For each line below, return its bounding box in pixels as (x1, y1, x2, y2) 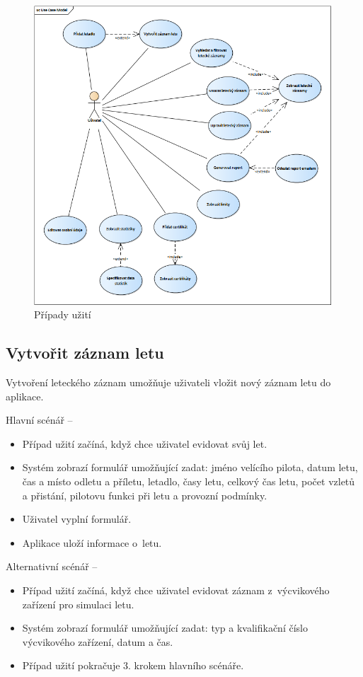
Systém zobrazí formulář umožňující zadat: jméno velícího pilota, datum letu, (22, 460, 358, 475)
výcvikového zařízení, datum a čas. (22, 634, 173, 649)
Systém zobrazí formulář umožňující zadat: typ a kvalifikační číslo (22, 620, 308, 635)
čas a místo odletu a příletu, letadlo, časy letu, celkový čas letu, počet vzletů (22, 473, 355, 488)
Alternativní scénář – (6, 559, 98, 574)
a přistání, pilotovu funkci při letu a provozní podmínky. (22, 487, 267, 502)
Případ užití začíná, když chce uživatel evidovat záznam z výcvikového (22, 582, 330, 597)
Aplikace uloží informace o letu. (22, 535, 162, 550)
